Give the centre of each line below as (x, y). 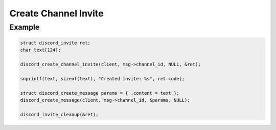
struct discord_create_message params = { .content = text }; (100, 93)
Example (25, 27)
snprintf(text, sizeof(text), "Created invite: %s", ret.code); (102, 79)
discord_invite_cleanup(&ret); (60, 114)
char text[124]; (41, 50)
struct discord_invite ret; (55, 43)
